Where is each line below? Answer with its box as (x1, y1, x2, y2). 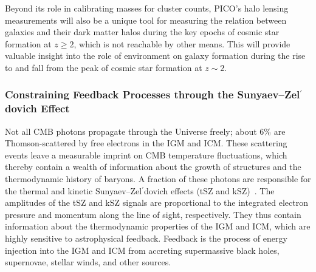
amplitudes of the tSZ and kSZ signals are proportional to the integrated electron (5, 196, 309, 209)
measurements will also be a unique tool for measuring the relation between (5, 13, 287, 26)
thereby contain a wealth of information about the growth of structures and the (5, 160, 301, 173)
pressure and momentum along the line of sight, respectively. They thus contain (5, 208, 301, 220)
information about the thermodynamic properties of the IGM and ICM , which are (5, 220, 311, 233)
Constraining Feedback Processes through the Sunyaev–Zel (5, 87, 300, 102)
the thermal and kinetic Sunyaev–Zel (5, 184, 142, 197)
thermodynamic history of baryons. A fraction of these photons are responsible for (5, 172, 311, 185)
